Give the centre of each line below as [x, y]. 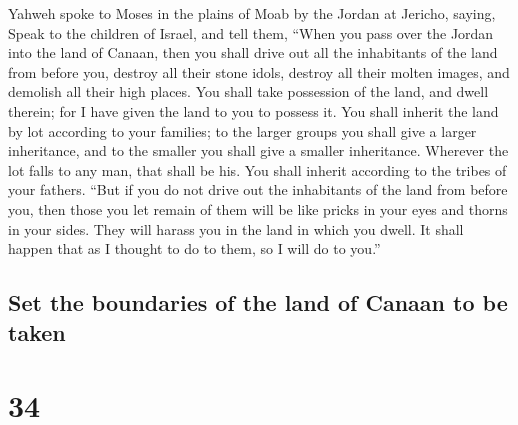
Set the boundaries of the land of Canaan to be [258, 302]
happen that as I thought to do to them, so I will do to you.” [194, 248]
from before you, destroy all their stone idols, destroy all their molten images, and [259, 71]
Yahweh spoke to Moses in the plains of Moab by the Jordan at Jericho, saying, [252, 13]
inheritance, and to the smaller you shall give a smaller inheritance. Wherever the [258, 150]
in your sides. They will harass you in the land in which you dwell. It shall [236, 228]
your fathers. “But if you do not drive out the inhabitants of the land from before [258, 189]
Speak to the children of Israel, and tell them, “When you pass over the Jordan [251, 32]
